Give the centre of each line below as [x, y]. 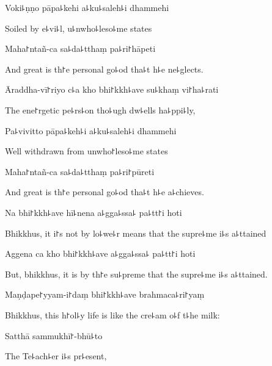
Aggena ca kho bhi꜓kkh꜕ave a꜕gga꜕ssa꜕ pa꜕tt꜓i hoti [100, 253]
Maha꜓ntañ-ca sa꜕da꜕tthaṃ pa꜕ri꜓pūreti [80, 171]
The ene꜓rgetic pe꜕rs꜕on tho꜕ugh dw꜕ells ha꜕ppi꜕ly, [100, 109]
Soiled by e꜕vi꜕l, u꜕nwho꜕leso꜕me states [79, 28]
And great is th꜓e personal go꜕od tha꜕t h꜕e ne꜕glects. [104, 69]
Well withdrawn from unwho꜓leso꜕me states [86, 151]
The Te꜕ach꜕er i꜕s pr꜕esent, [56, 356]
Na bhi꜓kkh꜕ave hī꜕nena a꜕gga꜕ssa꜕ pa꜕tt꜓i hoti [94, 212]
